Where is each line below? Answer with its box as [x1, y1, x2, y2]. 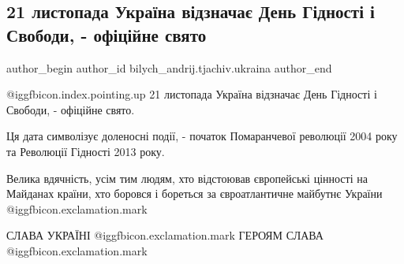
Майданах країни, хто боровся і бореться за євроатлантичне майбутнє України [6, 185, 383, 202]
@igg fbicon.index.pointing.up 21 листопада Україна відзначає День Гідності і [6, 86, 377, 102]
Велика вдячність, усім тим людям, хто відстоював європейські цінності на [6, 169, 368, 186]
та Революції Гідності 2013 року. [6, 143, 165, 159]
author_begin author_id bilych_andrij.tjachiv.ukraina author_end [6, 59, 332, 76]
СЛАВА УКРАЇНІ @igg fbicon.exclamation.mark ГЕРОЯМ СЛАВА [6, 227, 324, 244]
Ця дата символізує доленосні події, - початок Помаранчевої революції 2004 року [6, 128, 398, 144]
